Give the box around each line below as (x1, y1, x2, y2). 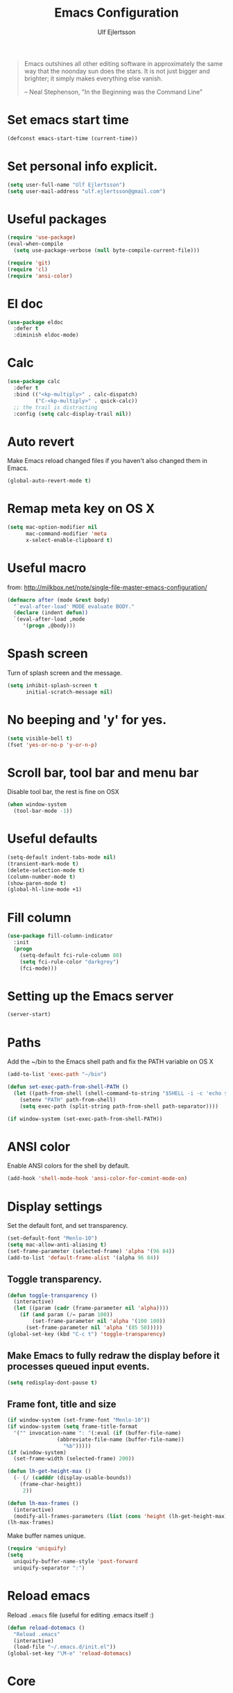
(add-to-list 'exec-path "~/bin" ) (7, 1071, 107, 1078)
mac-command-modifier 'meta (25, 530, 107, 537)
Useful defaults (7, 831, 98, 847)
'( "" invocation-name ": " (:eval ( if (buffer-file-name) (13, 1429, 182, 1436)
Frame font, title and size (7, 1398, 116, 1410)
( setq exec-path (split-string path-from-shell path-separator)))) (19, 1102, 218, 1110)
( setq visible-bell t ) (7, 734, 73, 742)
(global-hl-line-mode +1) (7, 886, 82, 893)
